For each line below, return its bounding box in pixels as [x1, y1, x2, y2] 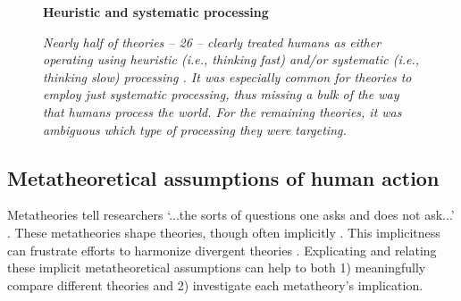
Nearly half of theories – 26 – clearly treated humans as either [43, 32, 381, 51]
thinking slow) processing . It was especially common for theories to [43, 67, 412, 86]
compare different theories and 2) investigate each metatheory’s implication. [7, 275, 423, 294]
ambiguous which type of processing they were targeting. [43, 120, 347, 138]
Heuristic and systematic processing [43, 3, 269, 21]
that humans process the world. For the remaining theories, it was [43, 102, 402, 121]
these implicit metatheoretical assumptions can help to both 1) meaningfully [7, 258, 426, 277]
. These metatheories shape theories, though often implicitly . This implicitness [7, 222, 440, 241]
